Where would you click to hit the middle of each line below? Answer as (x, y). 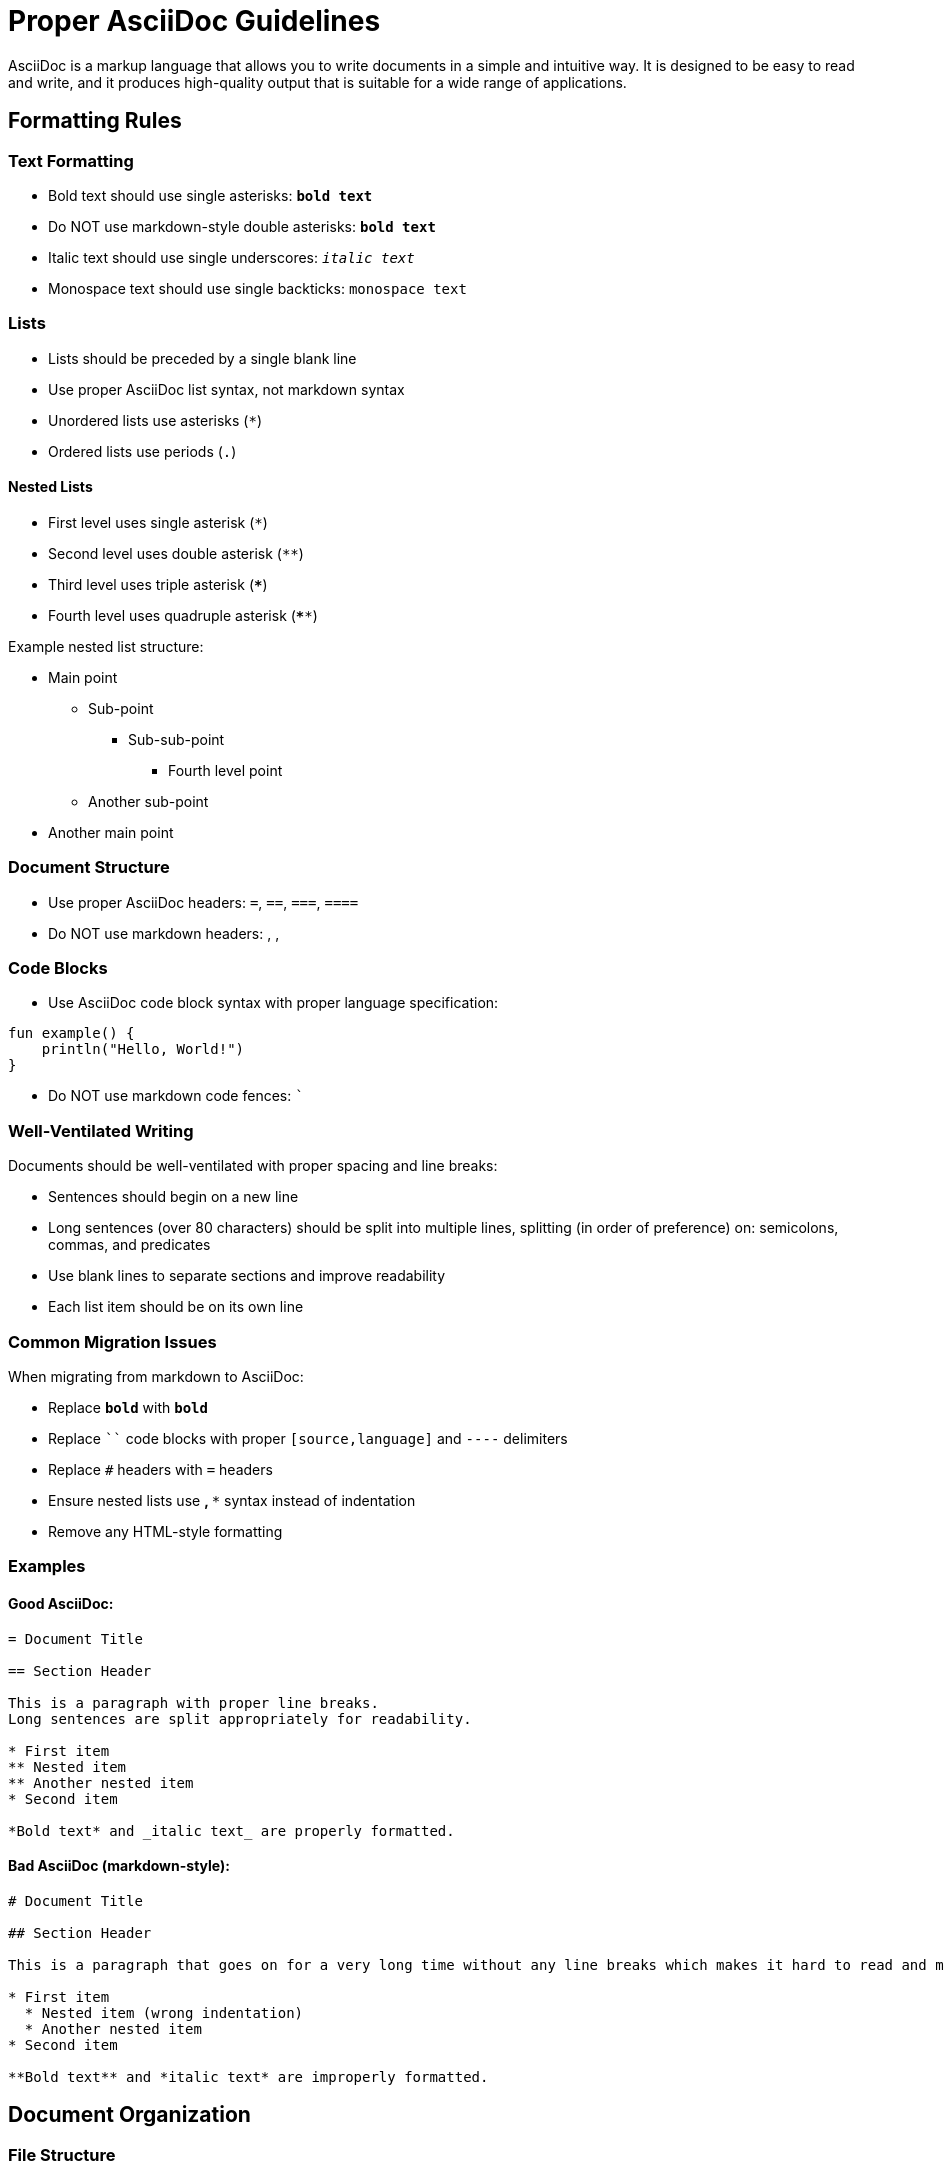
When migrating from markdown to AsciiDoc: (156, 1376)
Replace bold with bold (128, 1407)
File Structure (62, 2154)
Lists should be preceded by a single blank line (202, 358)
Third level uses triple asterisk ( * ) (158, 584)
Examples (47, 1566)
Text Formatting (71, 160)
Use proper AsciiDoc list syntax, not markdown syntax (226, 389)
